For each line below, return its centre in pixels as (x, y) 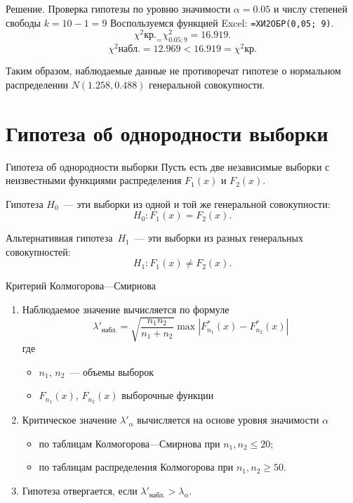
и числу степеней (311, 8)
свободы (23, 22)
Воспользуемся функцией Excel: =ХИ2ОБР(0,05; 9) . (222, 22)
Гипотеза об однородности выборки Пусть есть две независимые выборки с (168, 166)
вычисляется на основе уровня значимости (228, 420)
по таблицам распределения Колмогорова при (136, 467)
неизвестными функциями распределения (94, 180)
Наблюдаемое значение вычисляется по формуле (126, 309)
